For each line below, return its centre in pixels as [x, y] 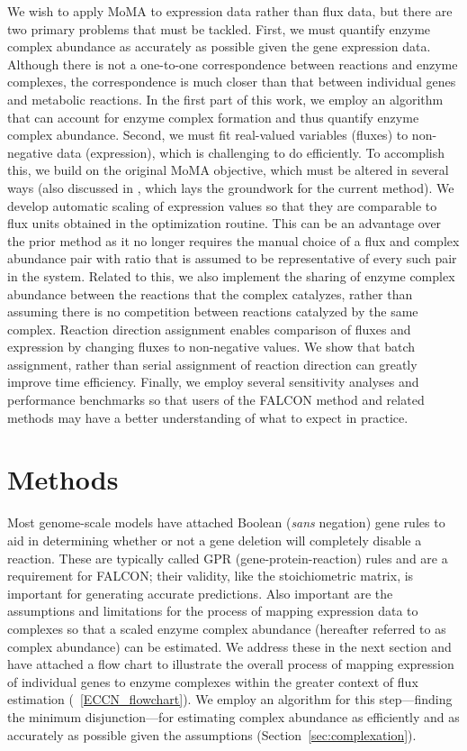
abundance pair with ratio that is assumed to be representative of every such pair [232, 258]
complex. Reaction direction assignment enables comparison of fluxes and [209, 329]
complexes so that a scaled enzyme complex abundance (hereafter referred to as [227, 628]
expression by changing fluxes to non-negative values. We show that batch [211, 347]
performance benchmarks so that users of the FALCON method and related [216, 400]
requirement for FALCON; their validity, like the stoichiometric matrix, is [211, 576]
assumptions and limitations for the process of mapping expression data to [213, 611]
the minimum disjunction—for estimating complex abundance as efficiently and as [233, 716]
